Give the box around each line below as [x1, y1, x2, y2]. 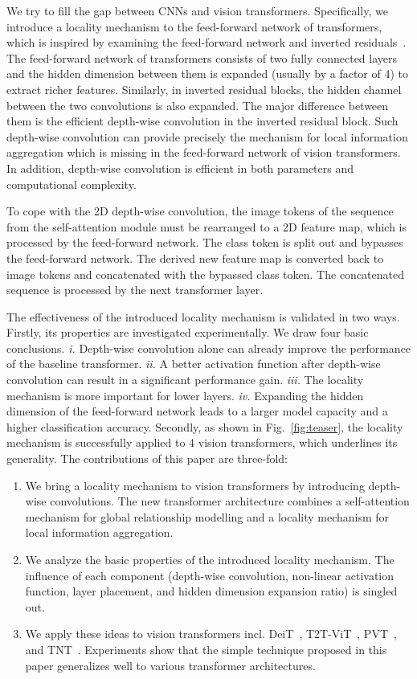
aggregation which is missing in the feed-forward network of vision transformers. [6, 144, 401, 161]
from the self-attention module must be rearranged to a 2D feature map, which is [6, 218, 407, 235]
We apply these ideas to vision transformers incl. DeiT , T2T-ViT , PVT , [25, 625, 397, 642]
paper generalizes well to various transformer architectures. [25, 657, 316, 673]
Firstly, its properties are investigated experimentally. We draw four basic [6, 324, 369, 341]
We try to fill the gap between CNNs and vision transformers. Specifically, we [6, 2, 388, 18]
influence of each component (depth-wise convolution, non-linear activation [25, 567, 395, 583]
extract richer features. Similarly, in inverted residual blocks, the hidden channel [6, 80, 402, 97]
